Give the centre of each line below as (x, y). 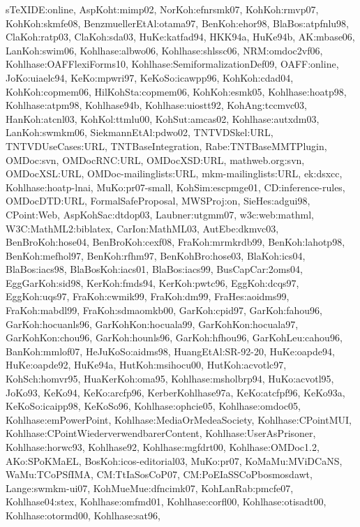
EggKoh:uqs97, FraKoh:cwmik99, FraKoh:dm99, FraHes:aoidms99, (148, 296)
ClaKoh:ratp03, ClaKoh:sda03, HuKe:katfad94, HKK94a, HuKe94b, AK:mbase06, (180, 37)
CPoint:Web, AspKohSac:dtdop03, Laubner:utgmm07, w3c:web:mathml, (160, 214)
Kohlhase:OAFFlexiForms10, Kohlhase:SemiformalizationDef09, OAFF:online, (172, 64)
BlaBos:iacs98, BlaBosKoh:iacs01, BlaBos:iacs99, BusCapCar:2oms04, (154, 269)
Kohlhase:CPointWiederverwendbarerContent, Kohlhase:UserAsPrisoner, (161, 433)
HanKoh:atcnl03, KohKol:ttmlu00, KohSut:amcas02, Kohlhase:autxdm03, (163, 118)
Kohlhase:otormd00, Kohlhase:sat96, (83, 515)
